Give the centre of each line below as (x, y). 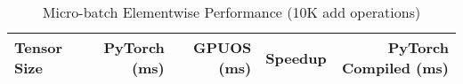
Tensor (38, 47)
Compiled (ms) (395, 68)
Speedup (296, 57)
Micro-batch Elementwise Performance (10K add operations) (231, 12)
